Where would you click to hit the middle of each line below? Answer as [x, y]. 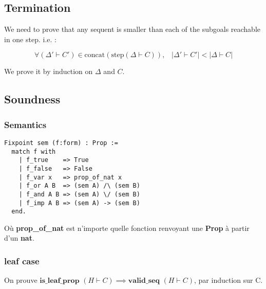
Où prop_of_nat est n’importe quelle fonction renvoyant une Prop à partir [127, 228]
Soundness [32, 99]
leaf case [22, 261]
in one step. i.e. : [30, 39]
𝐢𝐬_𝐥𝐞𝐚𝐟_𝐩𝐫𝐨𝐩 [60, 281]
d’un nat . [19, 238]
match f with [34, 151]
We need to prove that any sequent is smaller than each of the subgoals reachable [132, 29]
